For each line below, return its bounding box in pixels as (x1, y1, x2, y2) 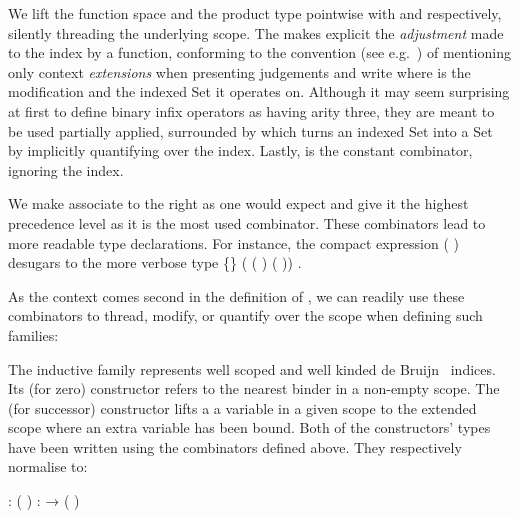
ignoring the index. (8, 159, 124, 180)
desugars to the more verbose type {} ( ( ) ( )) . (8, 252, 302, 273)
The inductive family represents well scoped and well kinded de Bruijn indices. (8, 358, 496, 379)
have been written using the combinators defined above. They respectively (8, 436, 462, 457)
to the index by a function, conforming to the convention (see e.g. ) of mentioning (8, 42, 511, 63)
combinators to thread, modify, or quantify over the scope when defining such (8, 305, 483, 326)
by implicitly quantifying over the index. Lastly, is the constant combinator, (8, 140, 473, 161)
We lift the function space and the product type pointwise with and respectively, (8, 3, 502, 23)
